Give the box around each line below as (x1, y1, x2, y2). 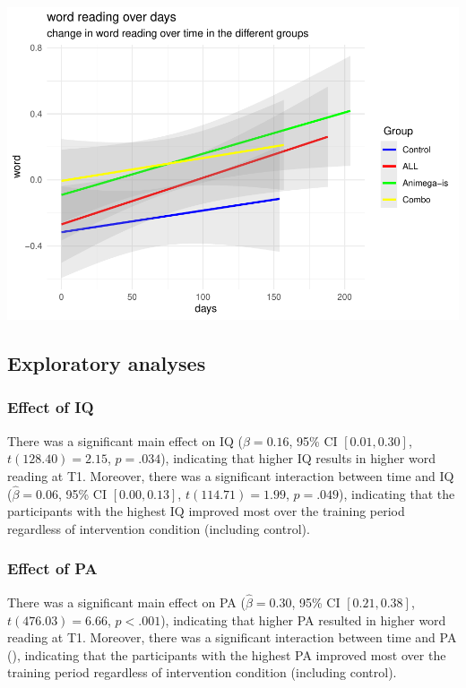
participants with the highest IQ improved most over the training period (7, 502, 405, 520)
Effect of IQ (7, 396, 94, 418)
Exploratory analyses (7, 348, 206, 376)
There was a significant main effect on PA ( (7, 592, 246, 611)
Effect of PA (7, 557, 98, 580)
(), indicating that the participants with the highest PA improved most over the (7, 645, 446, 664)
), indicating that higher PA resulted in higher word (160, 610, 446, 629)
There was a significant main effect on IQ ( (7, 431, 244, 450)
